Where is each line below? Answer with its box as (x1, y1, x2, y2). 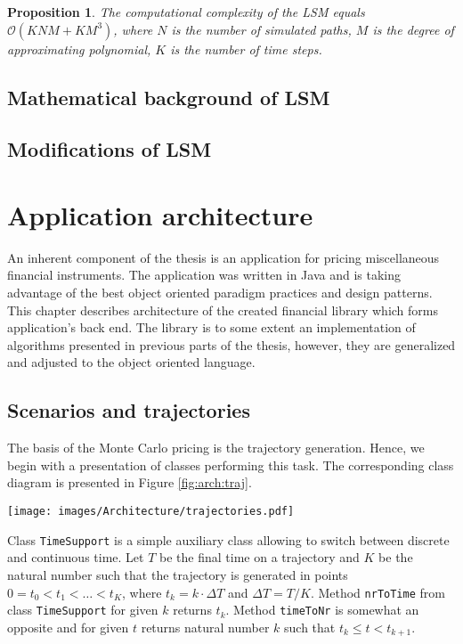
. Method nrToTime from (310, 583, 445, 601)
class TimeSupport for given (7, 600, 158, 619)
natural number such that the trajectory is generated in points (7, 565, 348, 583)
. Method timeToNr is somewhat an (225, 600, 419, 619)
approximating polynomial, (7, 39, 151, 58)
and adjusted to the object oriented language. (7, 353, 256, 371)
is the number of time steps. (170, 39, 322, 58)
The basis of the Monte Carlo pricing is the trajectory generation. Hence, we (7, 438, 425, 457)
